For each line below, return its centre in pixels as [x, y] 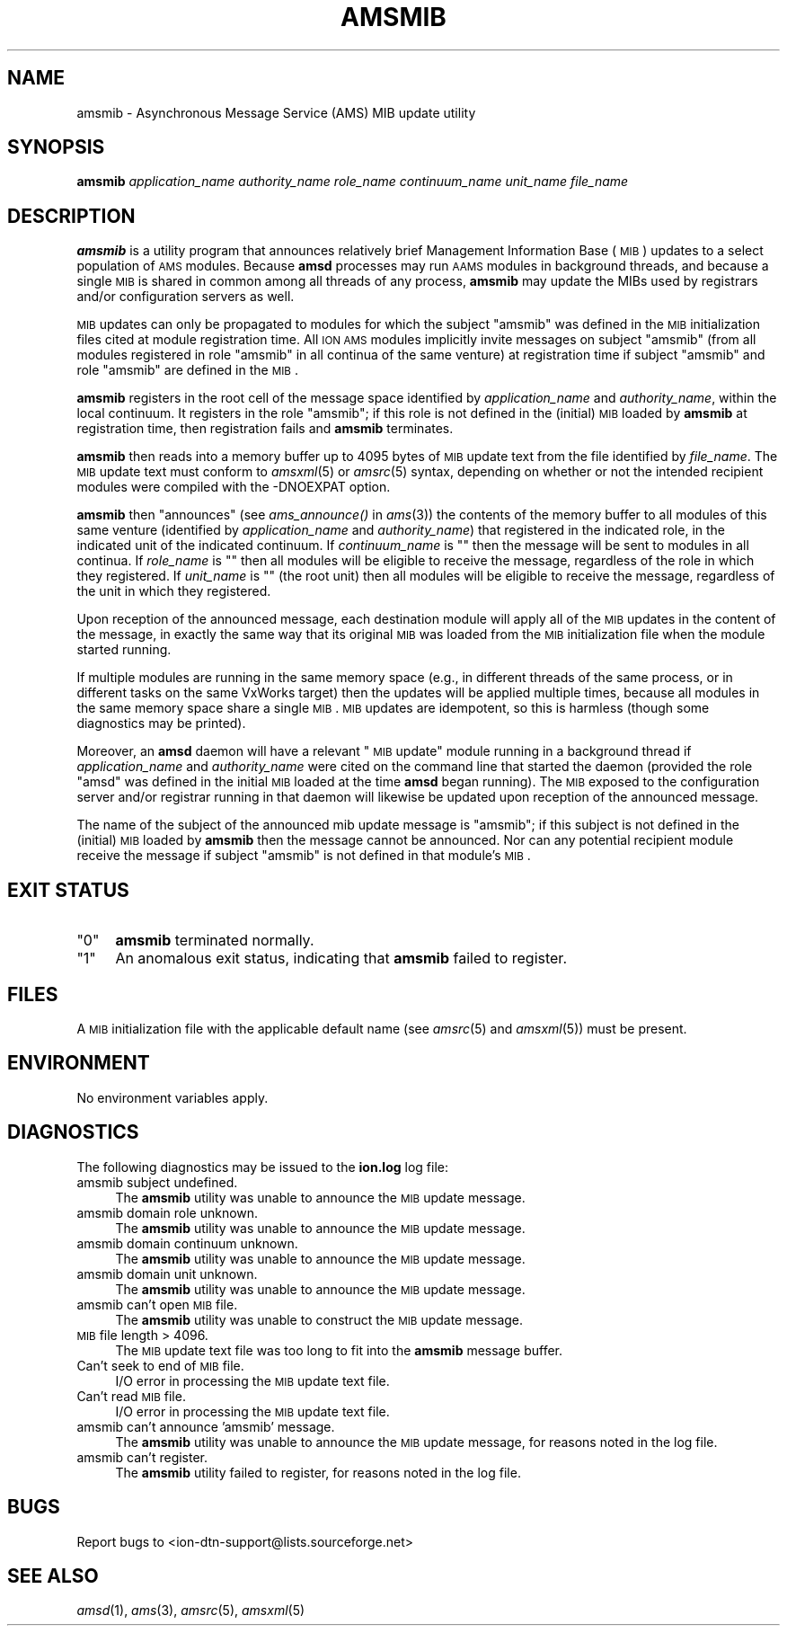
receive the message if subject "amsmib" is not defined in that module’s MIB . [304, 856]
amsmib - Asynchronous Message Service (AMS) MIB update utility [276, 112]
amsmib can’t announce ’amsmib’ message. [206, 1426]
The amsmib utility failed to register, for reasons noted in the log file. [318, 1472]
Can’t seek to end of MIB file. [160, 1365]
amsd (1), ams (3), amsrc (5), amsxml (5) [191, 1611]
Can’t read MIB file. [131, 1396]
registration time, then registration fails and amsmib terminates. [265, 429]
